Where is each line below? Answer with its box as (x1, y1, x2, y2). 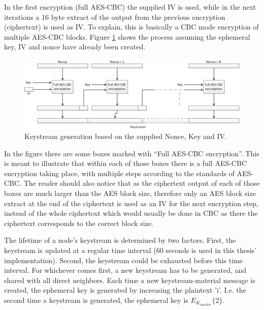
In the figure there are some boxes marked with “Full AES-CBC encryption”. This (4, 148, 259, 158)
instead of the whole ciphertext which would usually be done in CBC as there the (4, 208, 258, 218)
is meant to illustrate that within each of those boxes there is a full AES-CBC (4, 158, 247, 168)
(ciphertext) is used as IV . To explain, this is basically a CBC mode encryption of (4, 21, 259, 32)
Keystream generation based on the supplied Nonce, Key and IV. (24, 131, 227, 142)
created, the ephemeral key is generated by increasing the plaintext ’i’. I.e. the (4, 285, 246, 295)
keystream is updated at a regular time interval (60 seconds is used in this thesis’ (4, 245, 257, 256)
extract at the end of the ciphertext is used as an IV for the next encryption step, (4, 198, 258, 208)
